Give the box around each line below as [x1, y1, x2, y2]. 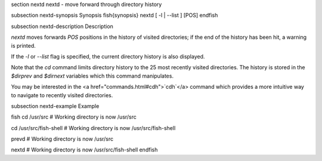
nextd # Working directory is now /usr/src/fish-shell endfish [11, 146, 158, 153]
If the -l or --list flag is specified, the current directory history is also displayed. [11, 52, 205, 60]
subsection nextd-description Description [11, 23, 113, 30]
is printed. [11, 42, 36, 49]
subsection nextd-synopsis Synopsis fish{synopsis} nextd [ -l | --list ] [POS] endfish [11, 12, 218, 19]
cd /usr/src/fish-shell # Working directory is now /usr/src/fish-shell [11, 124, 176, 131]
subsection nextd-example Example [11, 102, 100, 110]
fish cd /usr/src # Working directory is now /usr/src [11, 113, 137, 120]
